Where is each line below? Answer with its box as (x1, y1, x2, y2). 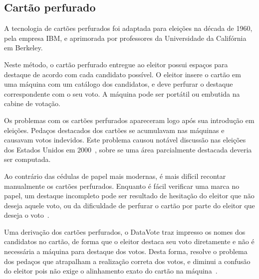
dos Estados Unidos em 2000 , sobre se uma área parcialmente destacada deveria (4, 144, 252, 154)
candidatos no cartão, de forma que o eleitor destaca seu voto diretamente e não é (4, 236, 255, 247)
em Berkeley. (4, 42, 43, 53)
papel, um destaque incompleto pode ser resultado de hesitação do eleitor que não (4, 190, 255, 201)
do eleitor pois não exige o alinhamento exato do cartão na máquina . (4, 266, 218, 276)
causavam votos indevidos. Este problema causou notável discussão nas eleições (4, 135, 246, 145)
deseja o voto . (4, 210, 49, 220)
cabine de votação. (4, 98, 60, 109)
